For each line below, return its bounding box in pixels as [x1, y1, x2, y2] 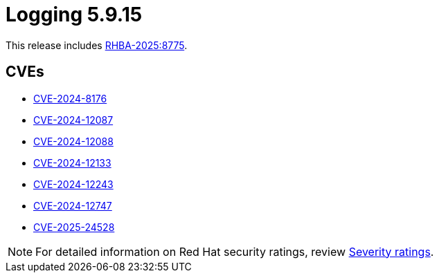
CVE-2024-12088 [33, 135, 114, 147]
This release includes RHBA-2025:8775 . [6, 39, 188, 51]
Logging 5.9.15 [6, 3, 143, 26]
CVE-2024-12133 [33, 156, 111, 169]
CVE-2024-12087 [33, 113, 114, 126]
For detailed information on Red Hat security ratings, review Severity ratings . [35, 244, 434, 259]
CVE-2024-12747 [33, 199, 112, 212]
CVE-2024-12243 [33, 178, 114, 190]
